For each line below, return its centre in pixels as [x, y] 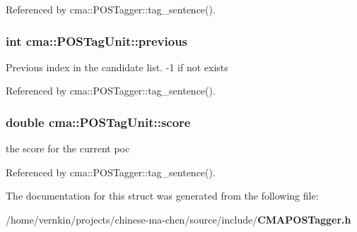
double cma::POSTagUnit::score [98, 122]
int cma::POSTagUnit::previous [97, 41]
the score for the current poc [68, 148]
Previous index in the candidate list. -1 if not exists [117, 67]
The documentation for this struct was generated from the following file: [162, 196]
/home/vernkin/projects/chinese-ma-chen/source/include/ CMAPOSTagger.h [178, 219]
